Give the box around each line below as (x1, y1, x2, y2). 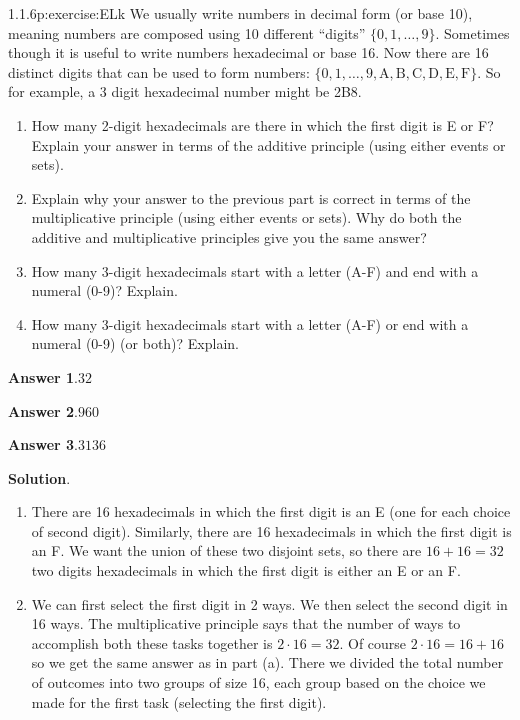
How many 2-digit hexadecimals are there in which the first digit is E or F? (31, 114, 494, 135)
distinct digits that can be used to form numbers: (8, 61, 310, 82)
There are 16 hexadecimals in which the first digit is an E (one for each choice (31, 501, 511, 522)
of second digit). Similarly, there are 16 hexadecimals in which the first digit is (31, 520, 512, 541)
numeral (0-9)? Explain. (31, 280, 178, 301)
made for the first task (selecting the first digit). (31, 691, 327, 712)
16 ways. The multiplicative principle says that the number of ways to (31, 613, 461, 634)
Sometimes (444, 22, 510, 43)
